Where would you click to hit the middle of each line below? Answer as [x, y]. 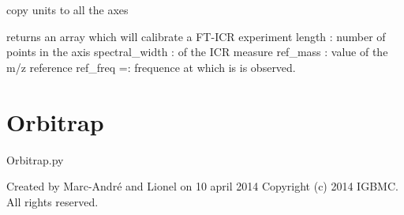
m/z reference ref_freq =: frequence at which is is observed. [151, 67]
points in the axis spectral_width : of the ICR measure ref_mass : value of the [197, 52]
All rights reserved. [52, 201]
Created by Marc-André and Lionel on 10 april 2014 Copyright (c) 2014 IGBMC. [202, 186]
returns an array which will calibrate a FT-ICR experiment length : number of [196, 36]
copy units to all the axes [67, 9]
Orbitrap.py [35, 159]
